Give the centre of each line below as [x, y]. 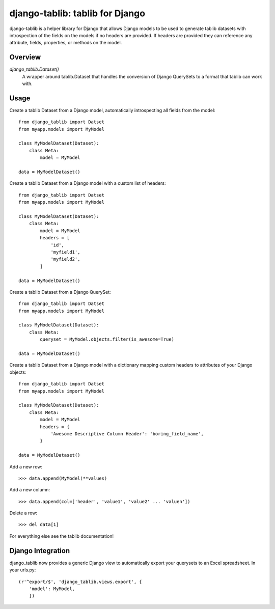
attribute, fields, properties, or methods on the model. [66, 43]
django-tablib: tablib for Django [77, 13]
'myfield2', [65, 259]
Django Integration [40, 551]
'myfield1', [65, 252]
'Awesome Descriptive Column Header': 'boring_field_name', [127, 434]
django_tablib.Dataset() [34, 69]
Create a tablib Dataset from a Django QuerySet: [60, 292]
